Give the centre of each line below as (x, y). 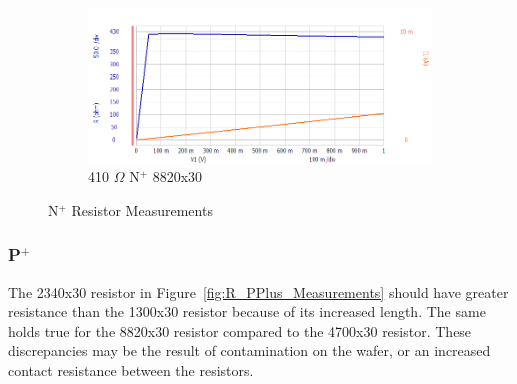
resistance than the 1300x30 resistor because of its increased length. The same (247, 311)
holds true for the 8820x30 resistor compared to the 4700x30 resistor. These (240, 330)
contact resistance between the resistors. (131, 369)
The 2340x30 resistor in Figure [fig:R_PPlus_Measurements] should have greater (258, 291)
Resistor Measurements (142, 209)
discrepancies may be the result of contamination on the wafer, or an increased (249, 350)
